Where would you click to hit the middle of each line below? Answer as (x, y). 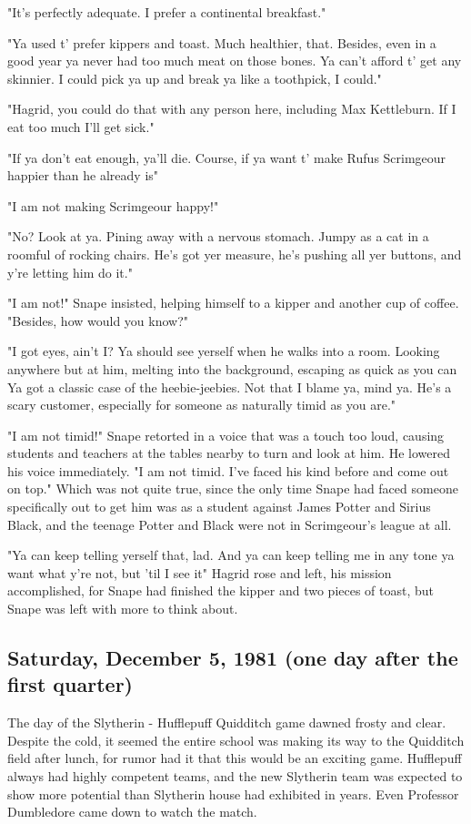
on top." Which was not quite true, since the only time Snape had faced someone (233, 488)
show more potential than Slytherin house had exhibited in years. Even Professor (233, 793)
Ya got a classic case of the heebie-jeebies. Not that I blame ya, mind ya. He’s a (230, 387)
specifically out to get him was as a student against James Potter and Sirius (219, 507)
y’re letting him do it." (70, 272)
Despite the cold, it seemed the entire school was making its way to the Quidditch (236, 740)
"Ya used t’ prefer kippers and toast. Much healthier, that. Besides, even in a (222, 42)
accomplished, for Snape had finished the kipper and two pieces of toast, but (221, 590)
